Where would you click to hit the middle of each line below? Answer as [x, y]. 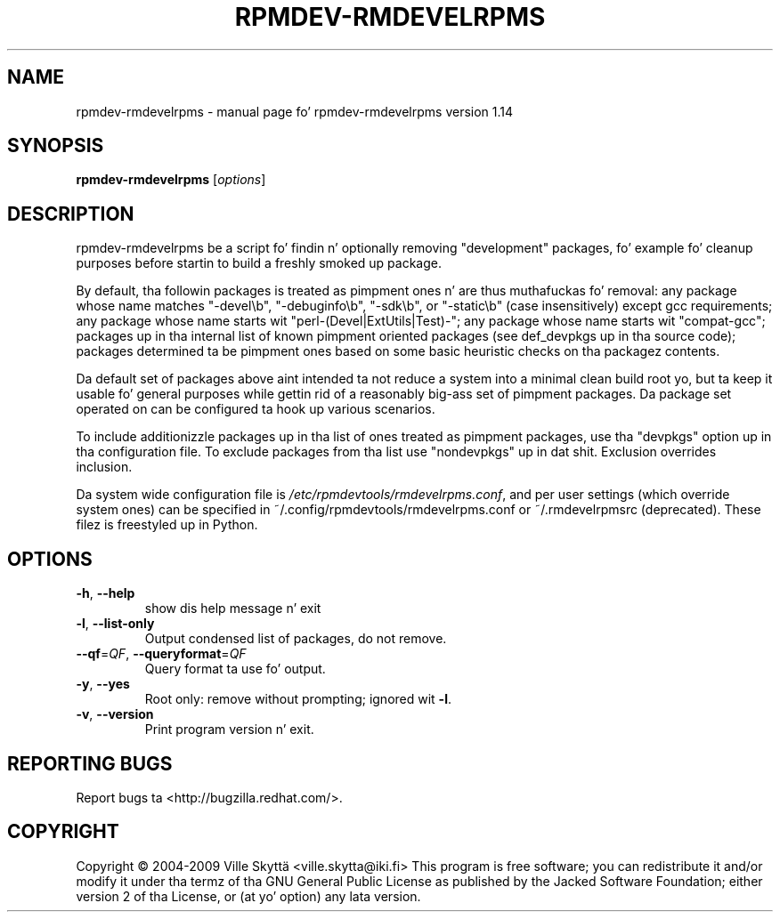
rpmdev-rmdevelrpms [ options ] [171, 180]
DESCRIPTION [71, 214]
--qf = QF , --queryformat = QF [161, 654]
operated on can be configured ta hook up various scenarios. [256, 409]
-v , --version [115, 714]
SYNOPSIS [56, 146]
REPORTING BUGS [90, 763]
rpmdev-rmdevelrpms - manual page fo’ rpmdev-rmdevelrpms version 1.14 [295, 111]
